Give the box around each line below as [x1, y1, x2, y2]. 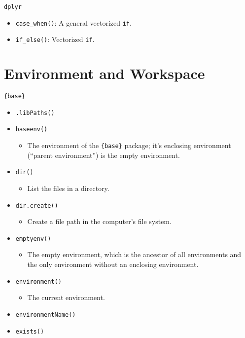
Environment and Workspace [4, 63, 205, 83]
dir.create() [15, 202, 58, 209]
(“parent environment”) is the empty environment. [27, 150, 180, 160]
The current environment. [27, 292, 105, 302]
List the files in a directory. [27, 183, 109, 193]
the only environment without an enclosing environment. [27, 259, 199, 269]
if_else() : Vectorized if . [15, 34, 95, 44]
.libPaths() [15, 109, 55, 116]
